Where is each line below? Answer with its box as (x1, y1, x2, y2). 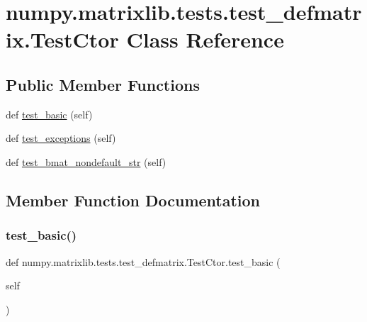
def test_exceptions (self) (6, 131, 116, 145)
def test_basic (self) (6, 106, 93, 121)
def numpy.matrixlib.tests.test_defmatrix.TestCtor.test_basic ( (6, 254, 281, 269)
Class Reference (126, 25, 284, 54)
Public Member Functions (6, 73, 200, 95)
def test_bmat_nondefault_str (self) (6, 154, 166, 169)
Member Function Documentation (6, 189, 261, 211)
